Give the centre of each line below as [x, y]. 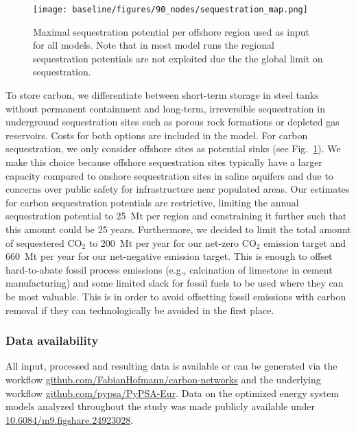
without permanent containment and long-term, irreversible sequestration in [165, 108]
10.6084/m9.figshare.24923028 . [70, 419]
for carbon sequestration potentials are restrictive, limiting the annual [152, 202]
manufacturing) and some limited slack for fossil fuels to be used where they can [175, 283]
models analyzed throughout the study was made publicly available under [161, 406]
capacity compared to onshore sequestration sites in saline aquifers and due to [169, 175]
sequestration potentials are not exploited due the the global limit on [178, 58]
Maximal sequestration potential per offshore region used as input [171, 31]
